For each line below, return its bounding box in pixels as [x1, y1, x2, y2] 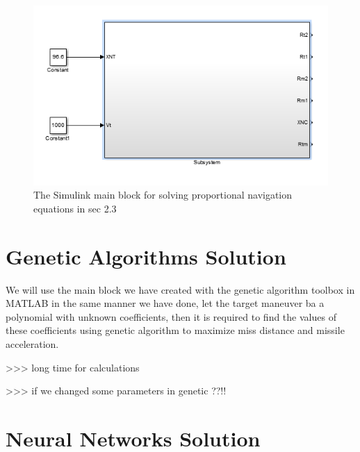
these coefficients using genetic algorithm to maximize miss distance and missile [6, 323, 345, 337]
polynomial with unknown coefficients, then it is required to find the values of [6, 309, 336, 324]
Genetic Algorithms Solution [6, 242, 286, 270]
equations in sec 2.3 [33, 201, 117, 215]
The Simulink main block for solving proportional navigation [33, 187, 293, 202]
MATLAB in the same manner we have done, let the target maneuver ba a [6, 296, 325, 310]
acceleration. [6, 337, 59, 351]
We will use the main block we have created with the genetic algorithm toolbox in [6, 282, 355, 296]
